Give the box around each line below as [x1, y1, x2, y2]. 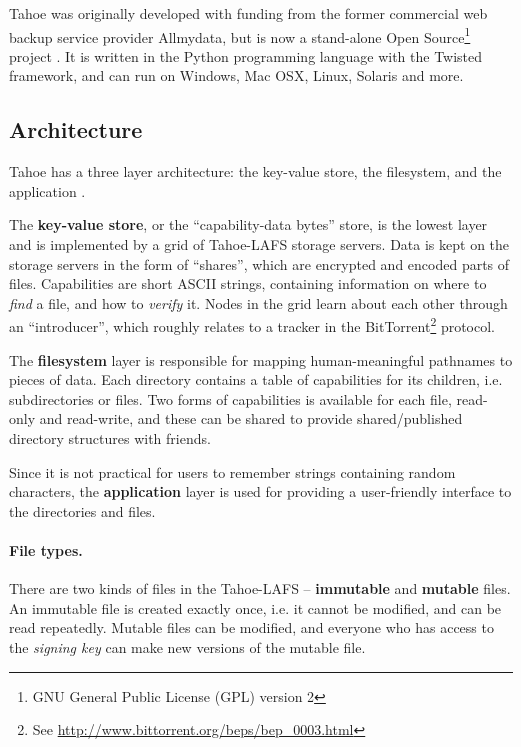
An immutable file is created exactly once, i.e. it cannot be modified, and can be [9, 597, 502, 618]
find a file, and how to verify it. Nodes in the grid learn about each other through [9, 292, 508, 313]
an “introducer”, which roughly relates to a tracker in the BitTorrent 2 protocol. [9, 313, 495, 337]
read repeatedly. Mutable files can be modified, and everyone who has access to [9, 617, 494, 638]
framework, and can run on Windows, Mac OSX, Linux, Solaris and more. [9, 65, 464, 86]
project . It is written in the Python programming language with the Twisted [9, 45, 483, 66]
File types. [9, 539, 83, 560]
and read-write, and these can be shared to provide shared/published [39, 408, 463, 429]
